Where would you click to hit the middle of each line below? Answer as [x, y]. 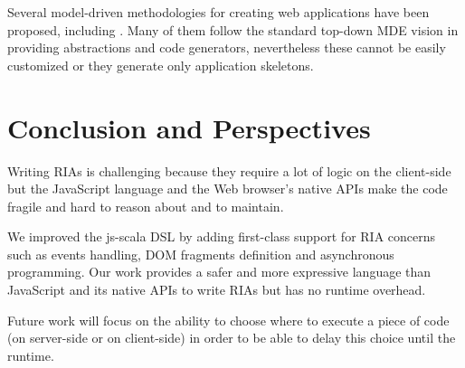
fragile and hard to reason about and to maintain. [146, 206]
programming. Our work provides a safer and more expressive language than [219, 272]
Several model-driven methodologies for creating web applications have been [218, 12]
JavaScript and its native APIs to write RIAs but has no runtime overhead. [217, 290]
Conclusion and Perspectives [189, 127]
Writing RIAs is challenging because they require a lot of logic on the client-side [229, 170]
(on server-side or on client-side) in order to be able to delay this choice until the [232, 338]
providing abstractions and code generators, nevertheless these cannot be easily [227, 47]
